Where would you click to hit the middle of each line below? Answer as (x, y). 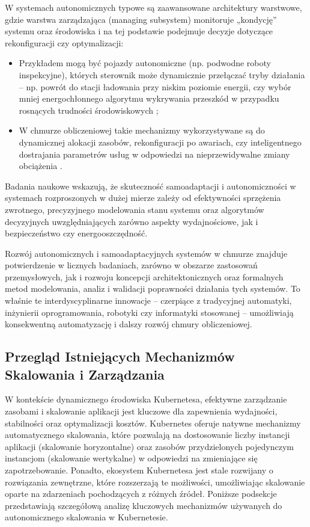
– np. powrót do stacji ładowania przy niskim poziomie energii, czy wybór (155, 86)
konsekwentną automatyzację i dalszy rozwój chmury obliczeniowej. (129, 324)
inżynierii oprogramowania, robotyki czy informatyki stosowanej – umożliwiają (149, 312)
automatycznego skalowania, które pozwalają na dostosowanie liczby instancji (147, 435)
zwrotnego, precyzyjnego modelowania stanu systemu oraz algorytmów (135, 209)
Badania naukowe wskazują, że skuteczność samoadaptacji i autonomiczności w (150, 186)
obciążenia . (41, 166)
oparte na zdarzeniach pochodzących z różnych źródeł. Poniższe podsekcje (141, 494)
